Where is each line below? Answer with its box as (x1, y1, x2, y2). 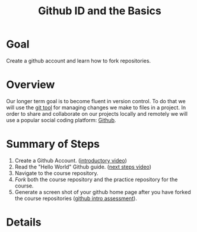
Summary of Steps (6, 138, 100, 151)
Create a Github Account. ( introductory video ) (14, 157, 128, 164)
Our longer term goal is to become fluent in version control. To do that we (6, 97, 186, 104)
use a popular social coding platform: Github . (6, 116, 116, 123)
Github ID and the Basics (37, 4, 162, 18)
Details (6, 215, 42, 229)
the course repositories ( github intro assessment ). (14, 195, 138, 202)
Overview (6, 78, 55, 91)
